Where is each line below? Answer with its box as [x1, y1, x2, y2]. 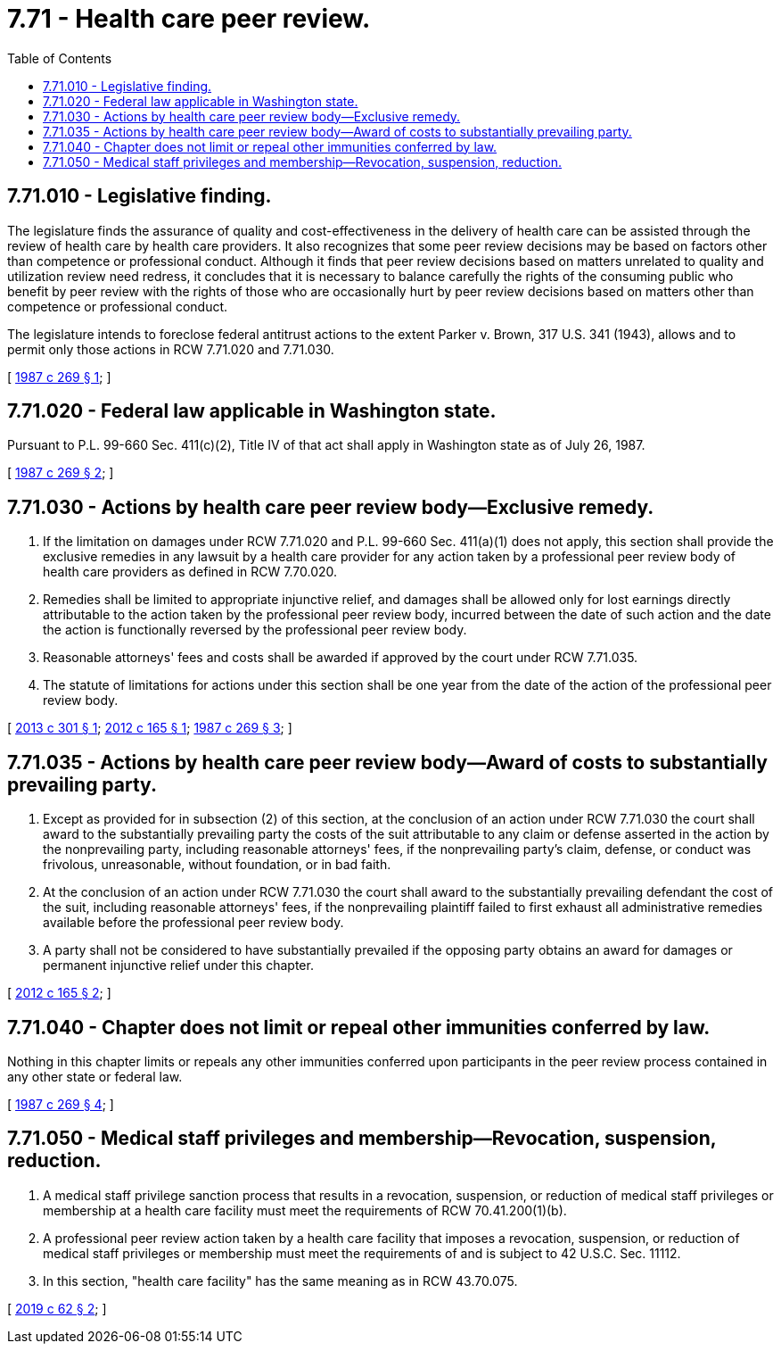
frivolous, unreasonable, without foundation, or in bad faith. [43, 857, 391, 873]
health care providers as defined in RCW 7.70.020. [43, 564, 338, 580]
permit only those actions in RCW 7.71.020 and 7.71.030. [7, 341, 334, 357]
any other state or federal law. [7, 1068, 183, 1084]
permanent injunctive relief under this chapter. [43, 957, 314, 974]
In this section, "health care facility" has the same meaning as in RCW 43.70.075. [43, 1272, 518, 1289]
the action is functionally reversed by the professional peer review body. [43, 622, 467, 638]
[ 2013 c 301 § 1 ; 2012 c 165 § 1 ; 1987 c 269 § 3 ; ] [7, 720, 292, 736]
